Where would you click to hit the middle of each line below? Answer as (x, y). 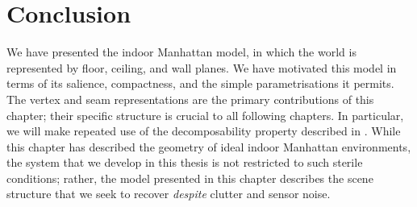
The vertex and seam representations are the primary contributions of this (190, 99)
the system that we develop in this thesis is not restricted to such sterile (185, 162)
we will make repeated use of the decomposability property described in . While (204, 131)
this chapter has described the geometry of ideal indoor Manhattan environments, (209, 146)
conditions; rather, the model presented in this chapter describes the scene (190, 178)
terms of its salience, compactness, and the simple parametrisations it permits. (200, 83)
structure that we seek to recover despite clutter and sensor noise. (169, 194)
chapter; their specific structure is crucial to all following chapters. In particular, (205, 115)
